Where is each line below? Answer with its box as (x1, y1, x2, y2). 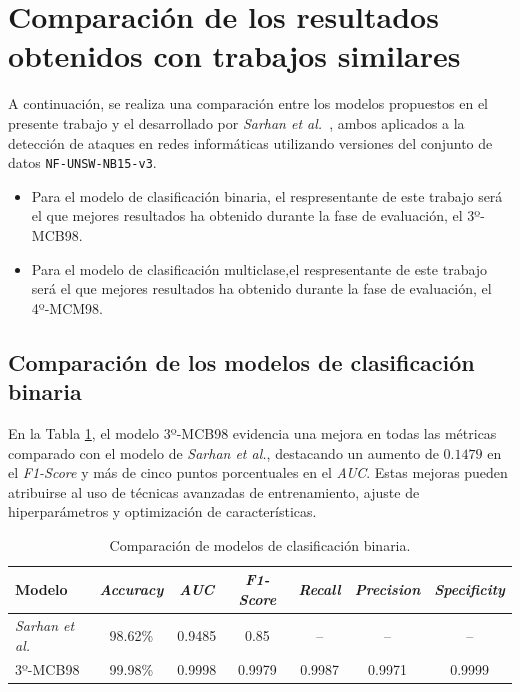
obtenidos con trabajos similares (8, 35, 461, 76)
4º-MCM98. (31, 297, 104, 318)
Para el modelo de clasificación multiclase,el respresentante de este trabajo (31, 258, 488, 279)
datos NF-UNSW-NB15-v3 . (8, 152, 157, 173)
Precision (354, 579, 421, 600)
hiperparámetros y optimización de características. (8, 501, 317, 522)
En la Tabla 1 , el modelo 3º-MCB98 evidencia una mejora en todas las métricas (8, 422, 497, 443)
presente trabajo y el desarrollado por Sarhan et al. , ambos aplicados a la (8, 112, 465, 133)
